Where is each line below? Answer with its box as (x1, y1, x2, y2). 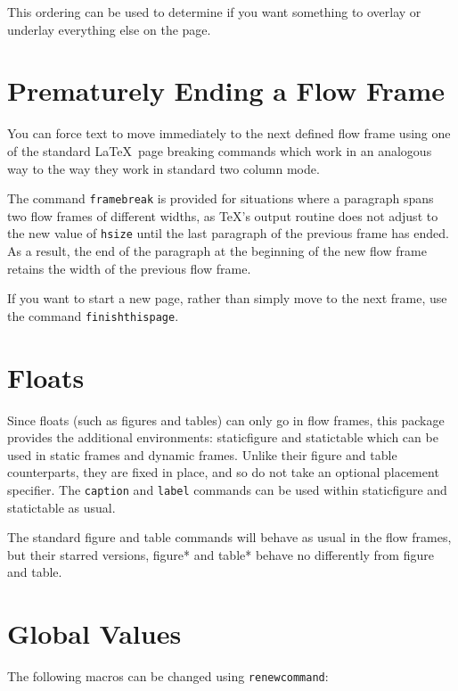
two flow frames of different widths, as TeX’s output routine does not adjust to (7, 206, 438, 225)
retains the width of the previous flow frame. (7, 259, 251, 277)
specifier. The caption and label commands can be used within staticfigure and (7, 480, 447, 498)
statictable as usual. (7, 498, 116, 516)
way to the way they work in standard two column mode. (7, 159, 320, 177)
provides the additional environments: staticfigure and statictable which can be (7, 428, 438, 447)
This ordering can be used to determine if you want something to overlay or (7, 3, 421, 21)
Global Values (7, 615, 182, 652)
